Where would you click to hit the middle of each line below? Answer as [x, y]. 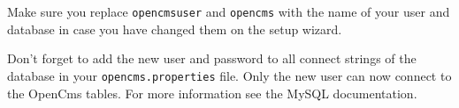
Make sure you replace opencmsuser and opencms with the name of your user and [229, 11]
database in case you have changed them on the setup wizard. [175, 29]
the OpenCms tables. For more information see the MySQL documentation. [212, 93]
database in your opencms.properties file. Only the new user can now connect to [229, 75]
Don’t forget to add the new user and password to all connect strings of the [212, 58]
